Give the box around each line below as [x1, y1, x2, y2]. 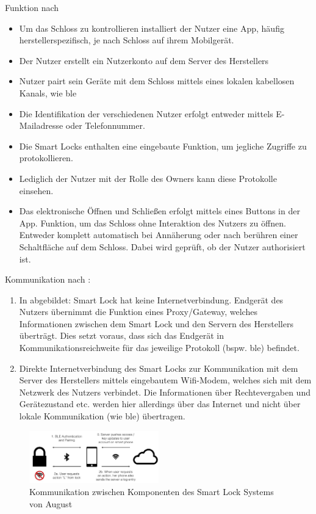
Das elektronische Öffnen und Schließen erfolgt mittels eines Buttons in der [19, 205, 300, 217]
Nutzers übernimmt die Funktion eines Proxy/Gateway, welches [19, 305, 257, 318]
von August [29, 497, 73, 510]
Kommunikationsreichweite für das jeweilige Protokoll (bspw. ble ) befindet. [19, 341, 300, 354]
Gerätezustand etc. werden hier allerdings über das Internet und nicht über [19, 397, 301, 410]
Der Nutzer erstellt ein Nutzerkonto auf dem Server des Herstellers [19, 54, 269, 67]
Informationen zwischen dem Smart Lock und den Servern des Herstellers [19, 317, 293, 330]
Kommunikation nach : [5, 273, 91, 286]
